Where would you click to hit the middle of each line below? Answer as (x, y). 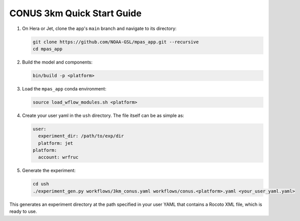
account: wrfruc (58, 157)
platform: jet (56, 143)
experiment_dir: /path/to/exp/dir (81, 136)
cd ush (41, 184)
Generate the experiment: (49, 171)
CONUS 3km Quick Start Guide (75, 13)
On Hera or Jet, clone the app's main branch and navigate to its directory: (99, 28)
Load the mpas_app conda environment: (64, 88)
